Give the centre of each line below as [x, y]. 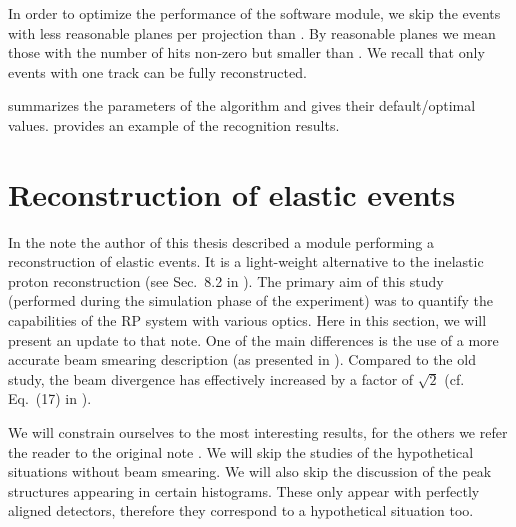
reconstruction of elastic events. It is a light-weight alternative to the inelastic [246, 261]
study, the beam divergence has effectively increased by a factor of [211, 378]
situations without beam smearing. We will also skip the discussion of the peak [250, 471]
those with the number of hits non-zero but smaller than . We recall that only [246, 52]
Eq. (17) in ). [50, 398]
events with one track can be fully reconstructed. [157, 71]
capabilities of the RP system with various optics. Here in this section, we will [247, 320]
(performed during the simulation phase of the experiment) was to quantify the [250, 300]
